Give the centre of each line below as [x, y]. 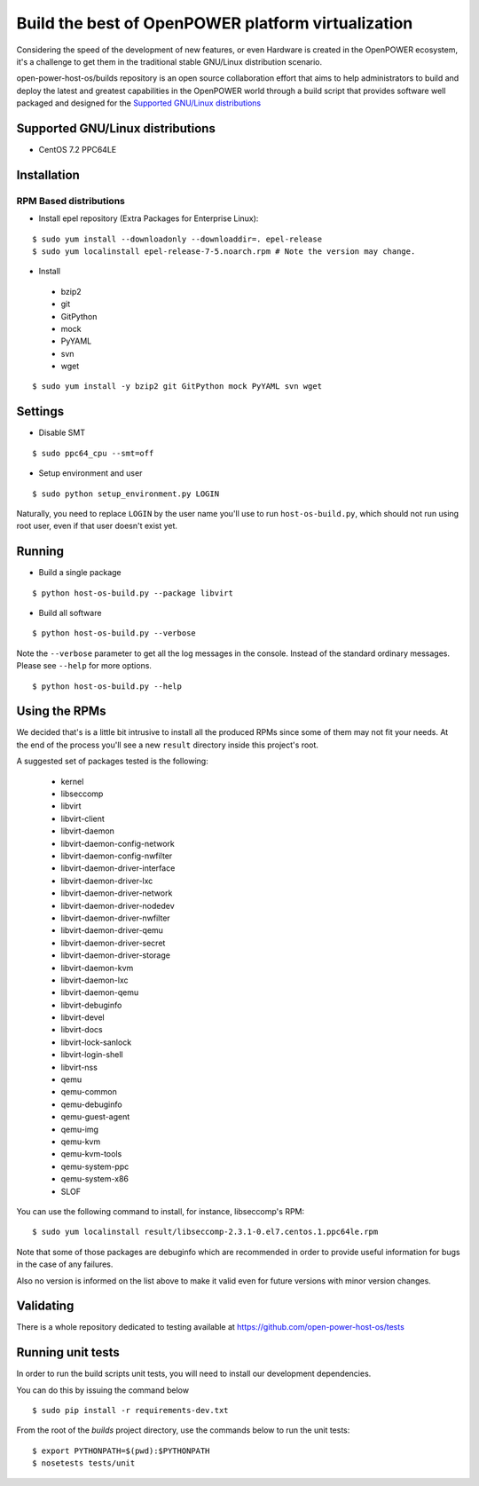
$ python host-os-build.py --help [107, 686]
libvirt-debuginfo [91, 1005]
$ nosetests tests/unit [84, 1463]
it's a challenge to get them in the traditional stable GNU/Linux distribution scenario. [169, 61]
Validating [45, 1306]
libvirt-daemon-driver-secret [113, 943]
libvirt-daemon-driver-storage [115, 955]
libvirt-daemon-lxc [94, 980]
